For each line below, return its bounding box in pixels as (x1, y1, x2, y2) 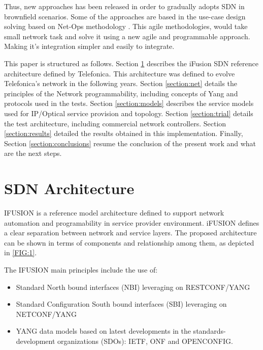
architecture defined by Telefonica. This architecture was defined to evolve (4, 68, 235, 78)
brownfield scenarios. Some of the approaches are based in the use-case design (4, 11, 246, 21)
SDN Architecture (4, 178, 135, 199)
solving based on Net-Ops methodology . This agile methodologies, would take (4, 21, 248, 32)
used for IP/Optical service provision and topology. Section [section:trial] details (4, 107, 253, 118)
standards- (193, 326, 226, 336)
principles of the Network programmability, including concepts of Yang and (4, 88, 238, 98)
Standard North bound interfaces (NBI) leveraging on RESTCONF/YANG (16, 281, 250, 292)
